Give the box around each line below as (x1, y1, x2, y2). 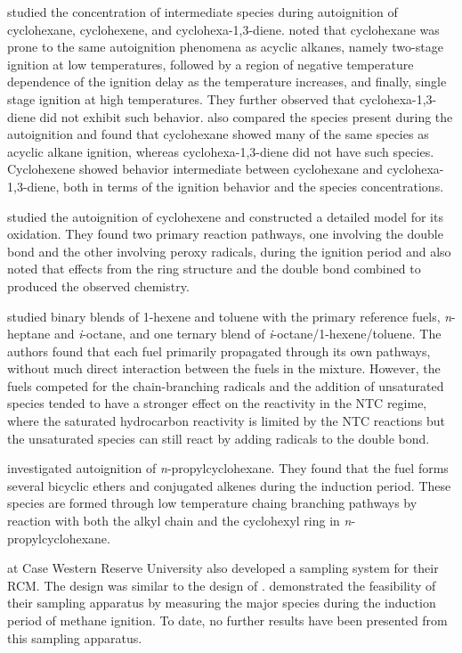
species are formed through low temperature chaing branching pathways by (7, 494, 417, 512)
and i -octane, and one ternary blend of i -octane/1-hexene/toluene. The (53, 324, 442, 343)
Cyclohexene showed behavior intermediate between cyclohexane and (7, 159, 384, 178)
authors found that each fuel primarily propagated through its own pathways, (7, 341, 431, 360)
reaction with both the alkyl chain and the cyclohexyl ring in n (7, 511, 352, 530)
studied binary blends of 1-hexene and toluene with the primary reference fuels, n (7, 306, 452, 325)
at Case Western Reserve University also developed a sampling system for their (7, 559, 439, 577)
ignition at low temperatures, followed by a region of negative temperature (7, 54, 414, 73)
